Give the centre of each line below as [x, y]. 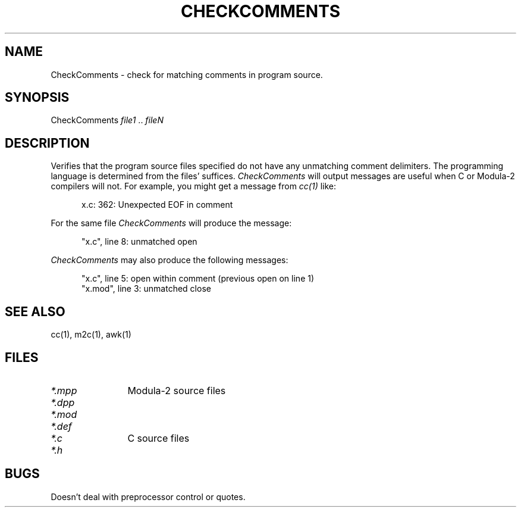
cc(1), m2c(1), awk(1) [91, 335]
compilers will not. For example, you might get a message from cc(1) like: [194, 186]
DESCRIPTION [47, 143]
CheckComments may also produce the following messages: [170, 260]
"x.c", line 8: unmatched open [139, 242]
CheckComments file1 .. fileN [107, 120]
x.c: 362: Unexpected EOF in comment [157, 205]
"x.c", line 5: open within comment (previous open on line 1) [198, 279]
